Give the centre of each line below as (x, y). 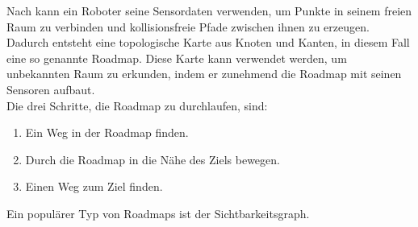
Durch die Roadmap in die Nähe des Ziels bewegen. (153, 159)
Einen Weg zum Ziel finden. (94, 186)
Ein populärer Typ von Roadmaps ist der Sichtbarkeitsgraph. (158, 213)
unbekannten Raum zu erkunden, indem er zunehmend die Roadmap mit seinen (204, 74)
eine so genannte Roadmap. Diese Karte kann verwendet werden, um (177, 58)
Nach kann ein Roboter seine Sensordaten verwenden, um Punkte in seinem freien (209, 10)
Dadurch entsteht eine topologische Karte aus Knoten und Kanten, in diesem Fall (208, 42)
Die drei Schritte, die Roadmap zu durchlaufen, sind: (137, 105)
